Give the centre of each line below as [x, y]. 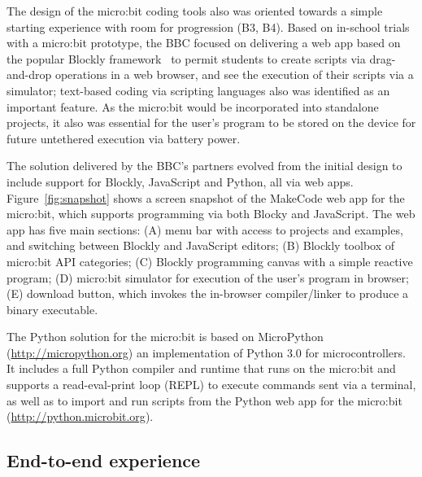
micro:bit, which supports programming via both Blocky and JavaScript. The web [211, 214]
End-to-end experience [104, 460]
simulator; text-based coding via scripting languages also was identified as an [198, 90]
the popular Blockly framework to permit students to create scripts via [186, 58]
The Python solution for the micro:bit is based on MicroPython [165, 337]
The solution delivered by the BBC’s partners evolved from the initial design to [204, 166]
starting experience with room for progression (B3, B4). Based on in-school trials [208, 26]
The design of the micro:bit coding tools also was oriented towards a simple [195, 11]
